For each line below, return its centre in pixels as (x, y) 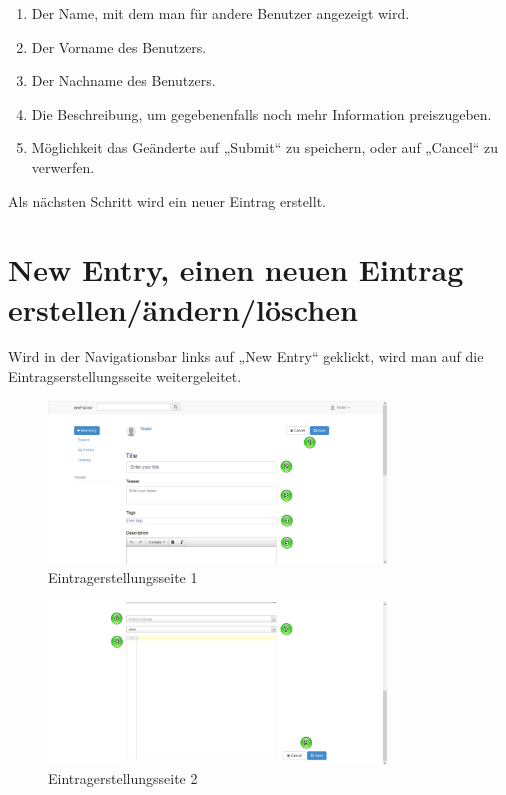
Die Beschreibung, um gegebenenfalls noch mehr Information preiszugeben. (261, 113)
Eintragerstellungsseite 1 (123, 577)
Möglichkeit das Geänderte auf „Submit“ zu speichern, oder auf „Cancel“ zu (265, 147)
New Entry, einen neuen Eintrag (236, 269)
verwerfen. (63, 166)
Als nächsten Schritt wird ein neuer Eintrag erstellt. (167, 200)
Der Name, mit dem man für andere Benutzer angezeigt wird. (220, 13)
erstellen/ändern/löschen (183, 308)
